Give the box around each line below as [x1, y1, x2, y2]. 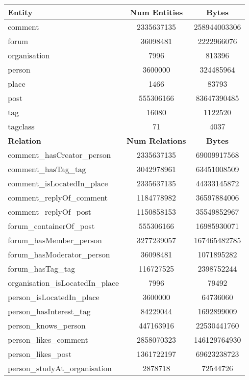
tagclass [8, 121, 35, 132]
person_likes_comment [8, 334, 88, 345]
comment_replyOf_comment [8, 192, 108, 203]
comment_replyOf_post [8, 206, 91, 217]
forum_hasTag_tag [8, 263, 75, 274]
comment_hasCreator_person [8, 149, 111, 160]
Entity [8, 6, 33, 18]
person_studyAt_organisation [8, 362, 112, 374]
